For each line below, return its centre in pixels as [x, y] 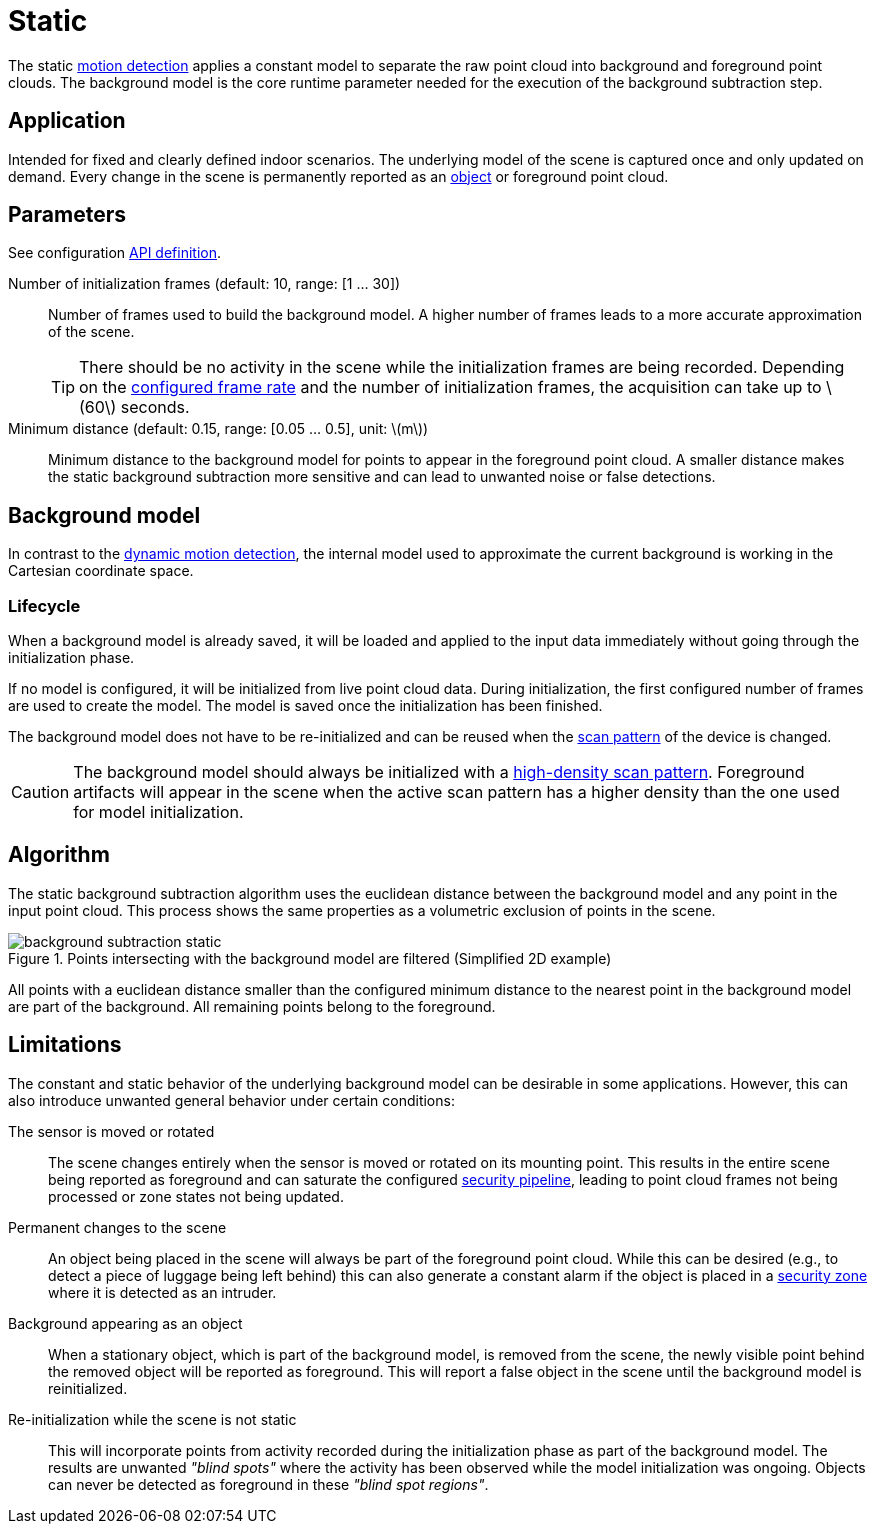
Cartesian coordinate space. [101, 571]
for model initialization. [158, 812]
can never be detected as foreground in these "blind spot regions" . [268, 1484]
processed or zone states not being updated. [196, 1196]
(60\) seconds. [134, 407]
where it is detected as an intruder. [162, 1292]
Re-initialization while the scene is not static [152, 1419]
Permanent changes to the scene [117, 1227]
